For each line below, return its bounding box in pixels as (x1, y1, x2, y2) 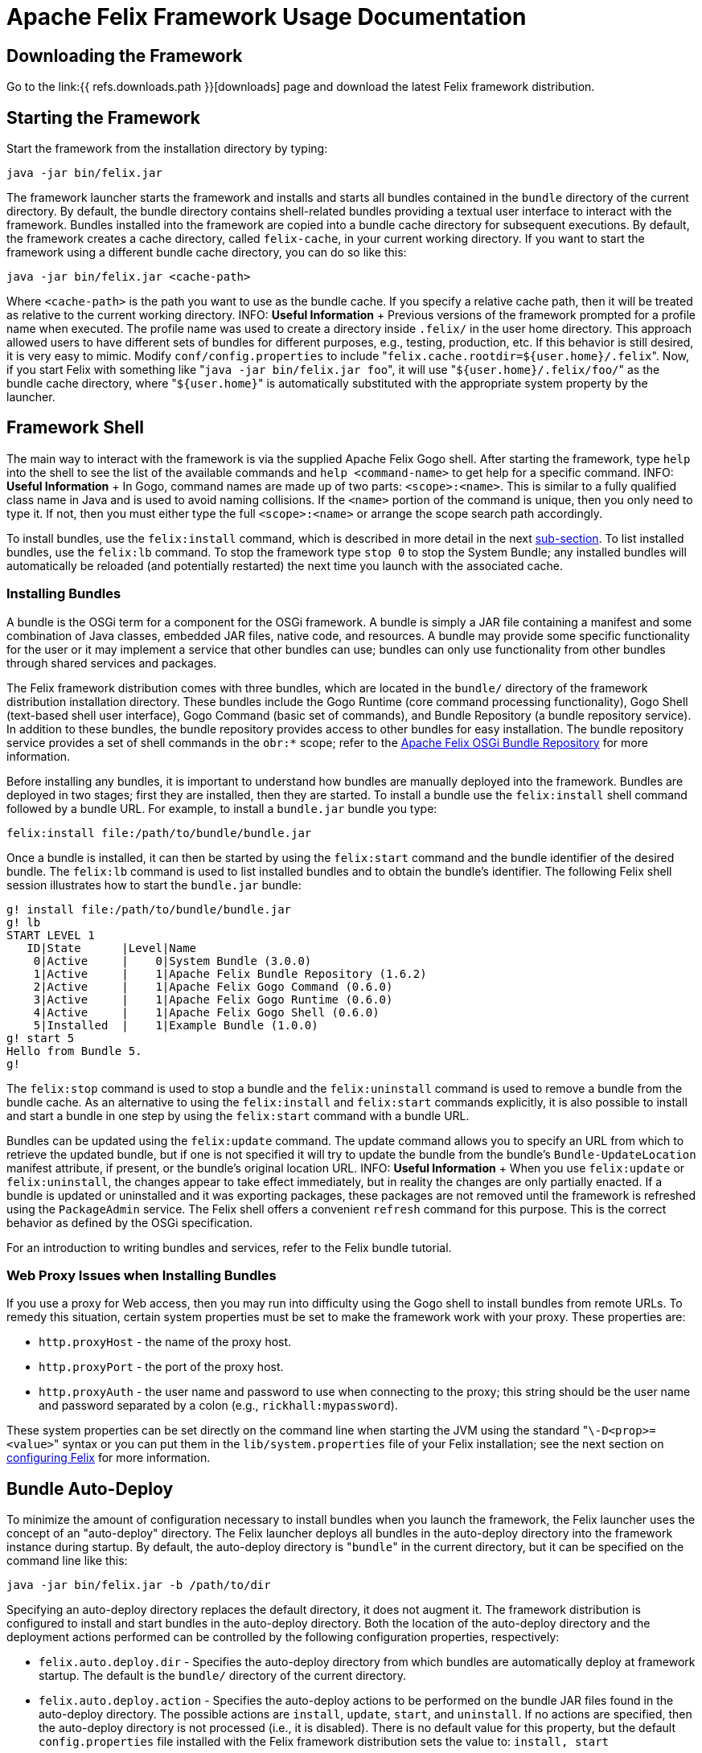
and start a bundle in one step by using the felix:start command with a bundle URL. (6, 1108, 470, 1123)
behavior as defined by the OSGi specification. (6, 1215, 253, 1230)
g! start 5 (6, 1031, 75, 1045)
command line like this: (6, 1554, 128, 1568)
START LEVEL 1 (6, 928, 95, 942)
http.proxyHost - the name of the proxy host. (39, 1335, 292, 1349)
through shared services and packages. (6, 655, 217, 670)
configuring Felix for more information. (6, 1451, 211, 1465)
